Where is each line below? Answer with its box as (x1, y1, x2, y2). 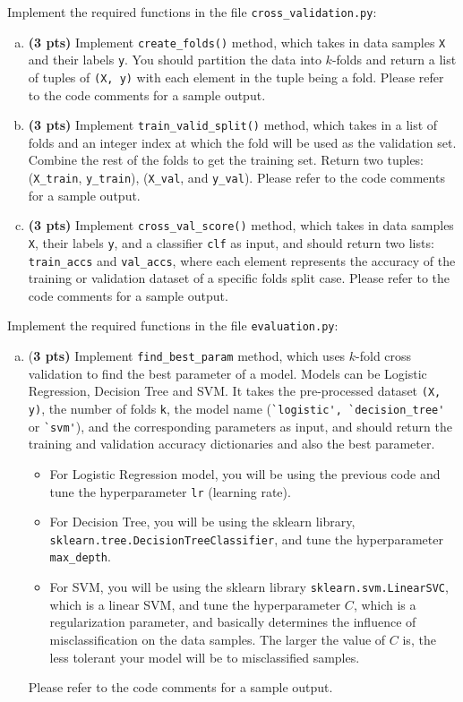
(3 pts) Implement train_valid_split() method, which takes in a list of (28, 116, 438, 134)
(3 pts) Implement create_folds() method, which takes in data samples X (28, 32, 446, 51)
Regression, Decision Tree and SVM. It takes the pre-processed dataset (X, (28, 381, 442, 400)
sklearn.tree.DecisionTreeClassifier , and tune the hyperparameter (49, 529, 443, 548)
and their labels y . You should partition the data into (28, 50, 322, 69)
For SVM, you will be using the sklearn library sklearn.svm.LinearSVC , (49, 578, 449, 596)
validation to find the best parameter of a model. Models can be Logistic (28, 364, 427, 382)
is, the (402, 629, 436, 648)
